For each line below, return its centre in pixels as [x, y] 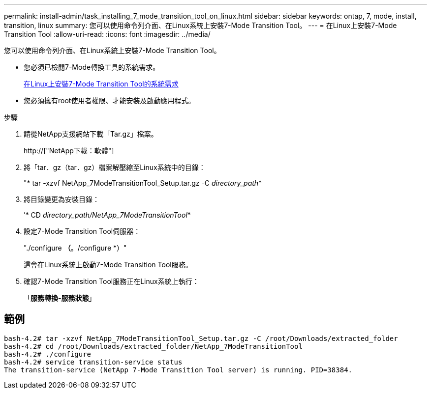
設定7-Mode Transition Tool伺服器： [82, 231]
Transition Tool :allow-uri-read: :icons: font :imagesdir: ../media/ [107, 34]
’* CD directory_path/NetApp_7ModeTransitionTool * [107, 215]
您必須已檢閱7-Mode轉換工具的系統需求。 [92, 67]
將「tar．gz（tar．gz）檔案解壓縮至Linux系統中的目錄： [115, 167]
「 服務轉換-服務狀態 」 [60, 298]
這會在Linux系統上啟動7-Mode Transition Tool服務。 [108, 265]
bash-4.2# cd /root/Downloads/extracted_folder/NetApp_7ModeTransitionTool [153, 346]
